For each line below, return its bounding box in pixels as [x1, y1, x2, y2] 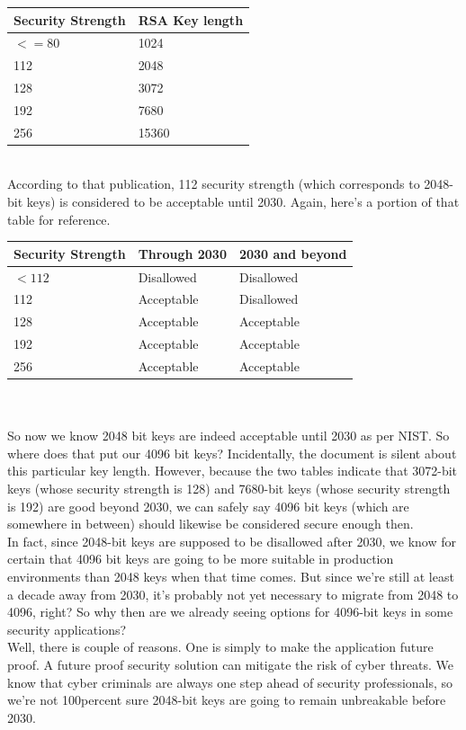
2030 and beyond [238, 244, 347, 263]
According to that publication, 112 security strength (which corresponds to [7, 174, 420, 193]
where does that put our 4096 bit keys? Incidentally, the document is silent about [7, 443, 457, 462]
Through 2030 [138, 244, 227, 263]
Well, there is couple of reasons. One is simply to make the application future [7, 637, 434, 656]
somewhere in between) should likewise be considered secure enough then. [7, 514, 414, 533]
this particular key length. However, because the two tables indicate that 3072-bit [7, 461, 458, 480]
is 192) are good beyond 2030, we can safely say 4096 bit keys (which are [7, 496, 409, 515]
